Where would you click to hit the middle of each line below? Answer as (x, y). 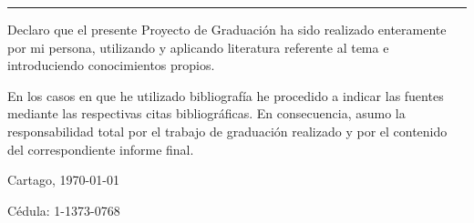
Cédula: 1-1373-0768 (64, 210)
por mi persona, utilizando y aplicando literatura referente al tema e (198, 47)
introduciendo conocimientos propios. (111, 65)
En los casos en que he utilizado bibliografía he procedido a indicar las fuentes (226, 95)
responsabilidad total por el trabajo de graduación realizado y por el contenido (227, 131)
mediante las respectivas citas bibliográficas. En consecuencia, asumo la (206, 113)
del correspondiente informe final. (101, 149)
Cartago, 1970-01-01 (63, 180)
